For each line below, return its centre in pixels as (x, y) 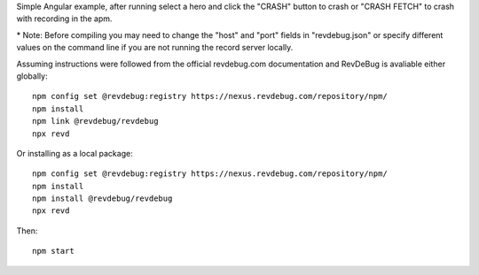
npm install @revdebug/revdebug (102, 199)
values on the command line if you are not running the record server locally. (155, 48)
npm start (53, 251)
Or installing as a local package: (75, 153)
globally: (32, 76)
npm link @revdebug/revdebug (95, 121)
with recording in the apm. (64, 19)
